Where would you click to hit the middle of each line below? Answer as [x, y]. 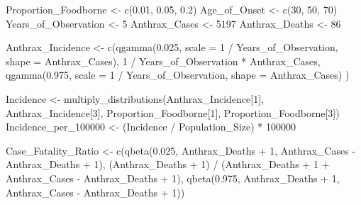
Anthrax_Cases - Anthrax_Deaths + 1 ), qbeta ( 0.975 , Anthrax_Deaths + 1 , [173, 178]
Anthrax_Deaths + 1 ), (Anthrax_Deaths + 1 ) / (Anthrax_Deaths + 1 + [168, 164]
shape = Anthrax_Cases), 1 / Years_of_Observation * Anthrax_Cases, [163, 61]
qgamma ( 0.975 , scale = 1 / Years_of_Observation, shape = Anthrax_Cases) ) [178, 75]
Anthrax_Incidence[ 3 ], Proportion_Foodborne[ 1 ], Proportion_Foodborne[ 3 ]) [173, 112]
